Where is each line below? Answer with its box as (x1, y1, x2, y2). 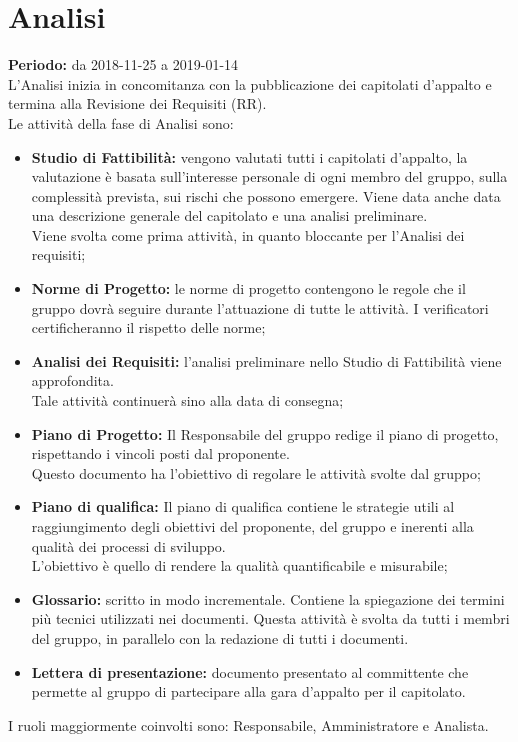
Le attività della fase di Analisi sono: (8, 112, 234, 133)
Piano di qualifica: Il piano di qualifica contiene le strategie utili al (31, 496, 455, 517)
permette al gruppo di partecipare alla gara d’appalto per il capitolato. (31, 681, 466, 702)
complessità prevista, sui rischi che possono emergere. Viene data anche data (31, 185, 501, 206)
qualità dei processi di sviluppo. (31, 535, 226, 556)
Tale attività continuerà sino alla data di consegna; (31, 390, 344, 411)
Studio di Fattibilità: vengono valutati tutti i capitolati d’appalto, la (31, 146, 468, 167)
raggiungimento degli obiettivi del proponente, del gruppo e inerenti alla (31, 516, 474, 536)
